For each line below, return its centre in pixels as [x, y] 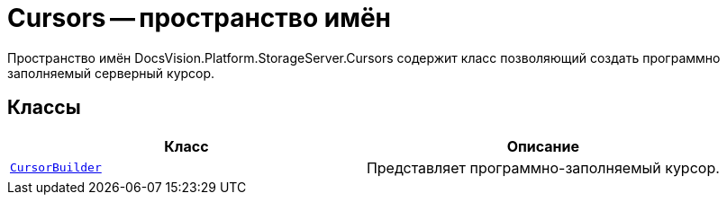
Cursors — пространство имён [199, 18]
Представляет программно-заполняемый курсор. [543, 167]
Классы [44, 108]
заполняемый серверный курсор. [111, 73]
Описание [543, 146]
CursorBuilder [56, 168]
